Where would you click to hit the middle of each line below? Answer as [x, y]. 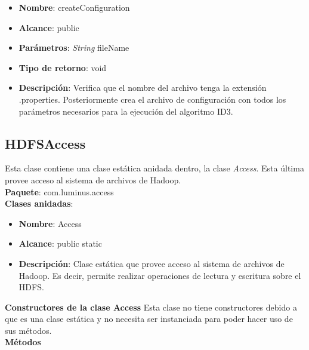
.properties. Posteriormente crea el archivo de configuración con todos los [152, 99]
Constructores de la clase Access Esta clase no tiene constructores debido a [151, 307]
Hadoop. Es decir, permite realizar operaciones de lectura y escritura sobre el [160, 275]
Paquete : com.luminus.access [59, 191]
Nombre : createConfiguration [74, 7]
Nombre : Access [50, 223]
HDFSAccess [45, 143]
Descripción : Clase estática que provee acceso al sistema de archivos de [152, 263]
